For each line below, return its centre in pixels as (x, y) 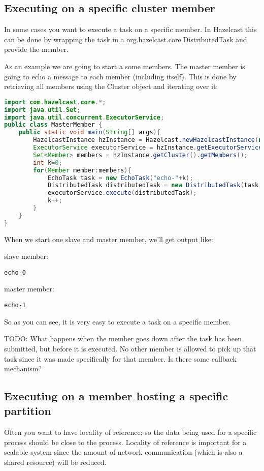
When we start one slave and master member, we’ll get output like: (109, 239)
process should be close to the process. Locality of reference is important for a (125, 442)
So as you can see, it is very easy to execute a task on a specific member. (118, 321)
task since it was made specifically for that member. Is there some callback (120, 358)
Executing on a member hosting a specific (116, 396)
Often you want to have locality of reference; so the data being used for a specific (130, 432)
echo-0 (15, 272)
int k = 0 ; (48, 163)
